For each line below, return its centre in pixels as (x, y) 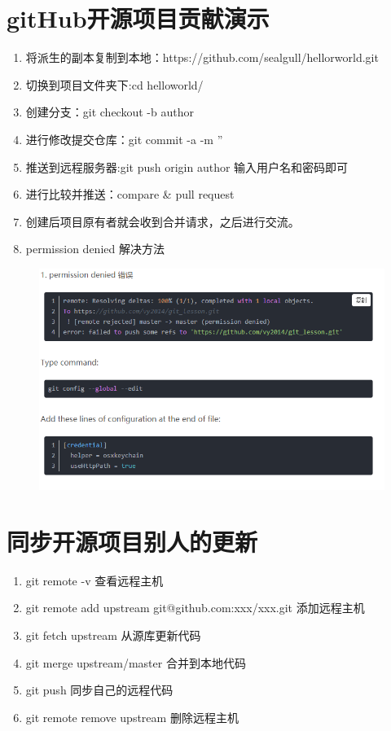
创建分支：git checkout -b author (110, 112)
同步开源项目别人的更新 (132, 541)
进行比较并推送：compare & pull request (130, 194)
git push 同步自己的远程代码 (99, 690)
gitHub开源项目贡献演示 (138, 18)
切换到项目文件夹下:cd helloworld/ (114, 84)
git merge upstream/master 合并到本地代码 (136, 662)
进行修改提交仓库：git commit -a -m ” (124, 139)
